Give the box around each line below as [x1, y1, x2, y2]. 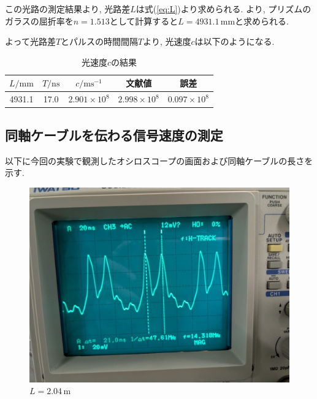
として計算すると [109, 14, 178, 27]
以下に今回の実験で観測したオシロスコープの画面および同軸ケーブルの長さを [5, 154, 313, 167]
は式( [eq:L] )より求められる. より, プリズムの [136, 2, 311, 15]
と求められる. [235, 14, 289, 27]
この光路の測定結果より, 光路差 [5, 2, 131, 15]
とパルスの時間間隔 [61, 35, 139, 48]
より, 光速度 [143, 35, 191, 48]
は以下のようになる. [194, 35, 275, 48]
